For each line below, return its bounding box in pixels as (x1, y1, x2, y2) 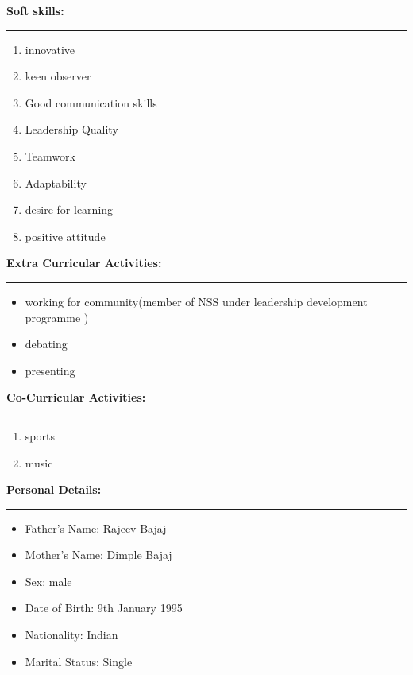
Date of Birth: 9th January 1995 (25, 599, 183, 616)
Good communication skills (25, 94, 157, 111)
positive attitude (25, 227, 106, 244)
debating (25, 336, 68, 352)
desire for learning (25, 201, 114, 218)
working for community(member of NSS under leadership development (25, 293, 368, 309)
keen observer (25, 68, 91, 84)
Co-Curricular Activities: (6, 389, 146, 405)
